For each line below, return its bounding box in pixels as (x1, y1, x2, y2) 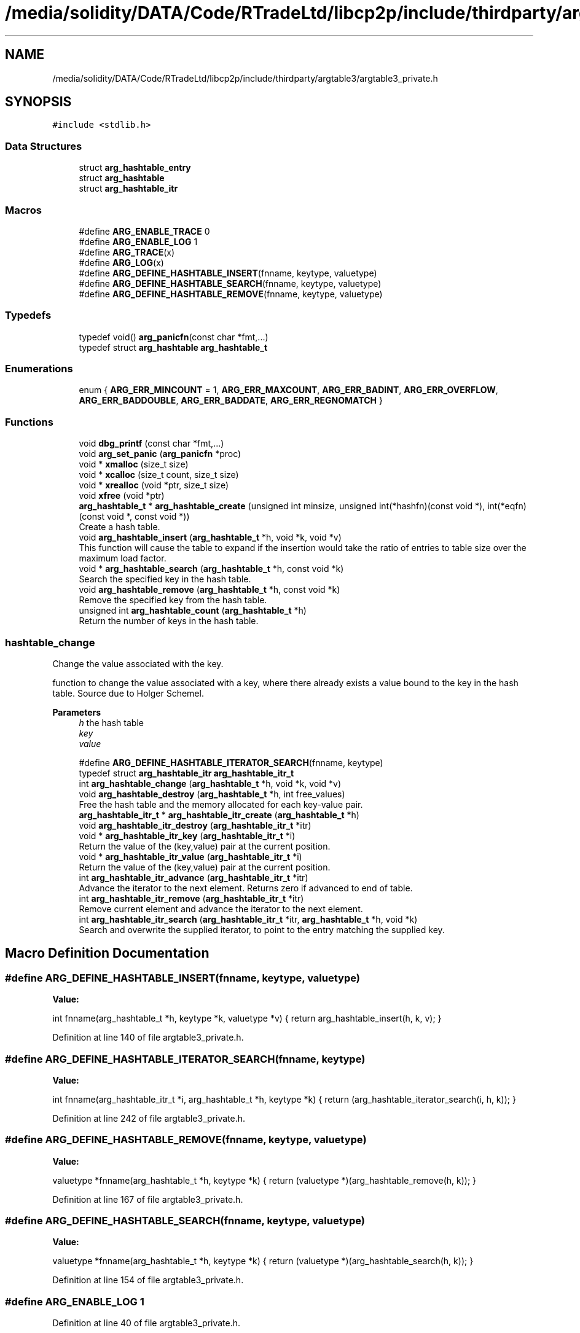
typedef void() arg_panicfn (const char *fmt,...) (79, 331, 268, 342)
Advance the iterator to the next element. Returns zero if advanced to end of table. (79, 882, 413, 893)
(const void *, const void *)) (79, 511, 190, 522)
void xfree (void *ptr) (79, 490, 165, 501)
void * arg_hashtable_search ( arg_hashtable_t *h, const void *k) (79, 563, 344, 574)
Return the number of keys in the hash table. (79, 616, 259, 627)
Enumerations (5, 362, 73, 375)
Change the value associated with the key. (52, 658, 224, 669)
